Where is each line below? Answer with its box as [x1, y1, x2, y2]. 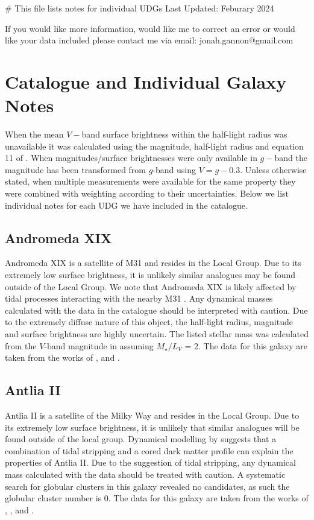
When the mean [5, 128, 64, 141]
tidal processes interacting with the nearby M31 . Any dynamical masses [5, 292, 273, 305]
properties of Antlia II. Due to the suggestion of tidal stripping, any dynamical [5, 456, 296, 469]
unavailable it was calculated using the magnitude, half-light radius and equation [5, 139, 304, 152]
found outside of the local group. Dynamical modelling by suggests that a [5, 433, 277, 445]
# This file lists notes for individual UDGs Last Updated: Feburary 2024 [5, 2, 274, 14]
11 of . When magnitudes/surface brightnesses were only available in [5, 151, 257, 164]
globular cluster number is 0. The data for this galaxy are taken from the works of [5, 492, 309, 504]
